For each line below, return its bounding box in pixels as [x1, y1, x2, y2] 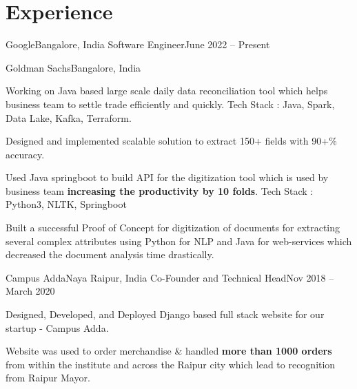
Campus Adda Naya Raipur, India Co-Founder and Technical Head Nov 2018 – [6, 270, 334, 284]
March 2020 [6, 284, 55, 298]
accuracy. [6, 147, 45, 161]
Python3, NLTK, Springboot [6, 197, 127, 211]
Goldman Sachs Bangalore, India [6, 60, 141, 74]
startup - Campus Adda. [6, 320, 109, 335]
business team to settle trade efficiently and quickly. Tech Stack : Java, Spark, [6, 96, 335, 111]
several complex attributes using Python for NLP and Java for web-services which [6, 233, 352, 248]
